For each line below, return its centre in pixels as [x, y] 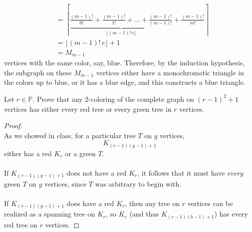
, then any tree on [152, 203]
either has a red [28, 153]
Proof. [13, 125]
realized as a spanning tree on [50, 214]
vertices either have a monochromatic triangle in [170, 72]
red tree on [21, 224]
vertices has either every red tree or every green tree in [88, 109]
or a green [80, 153]
